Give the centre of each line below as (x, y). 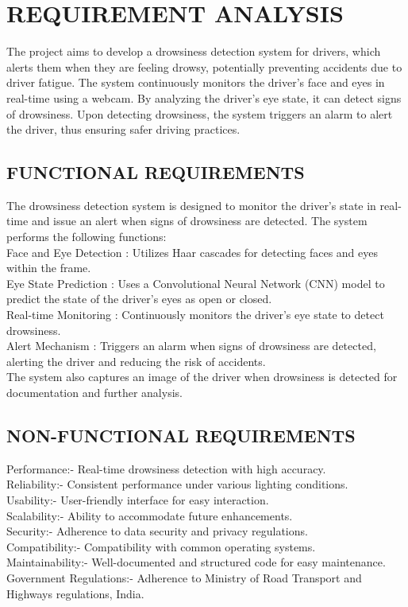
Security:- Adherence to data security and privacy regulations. (157, 531)
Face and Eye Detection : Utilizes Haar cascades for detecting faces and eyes (192, 252)
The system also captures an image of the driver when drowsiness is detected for (202, 377)
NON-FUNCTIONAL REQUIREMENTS (181, 435)
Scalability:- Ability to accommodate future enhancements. (150, 515)
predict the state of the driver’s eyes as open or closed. (139, 299)
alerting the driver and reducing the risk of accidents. (136, 361)
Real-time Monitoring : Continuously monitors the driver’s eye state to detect (195, 315)
